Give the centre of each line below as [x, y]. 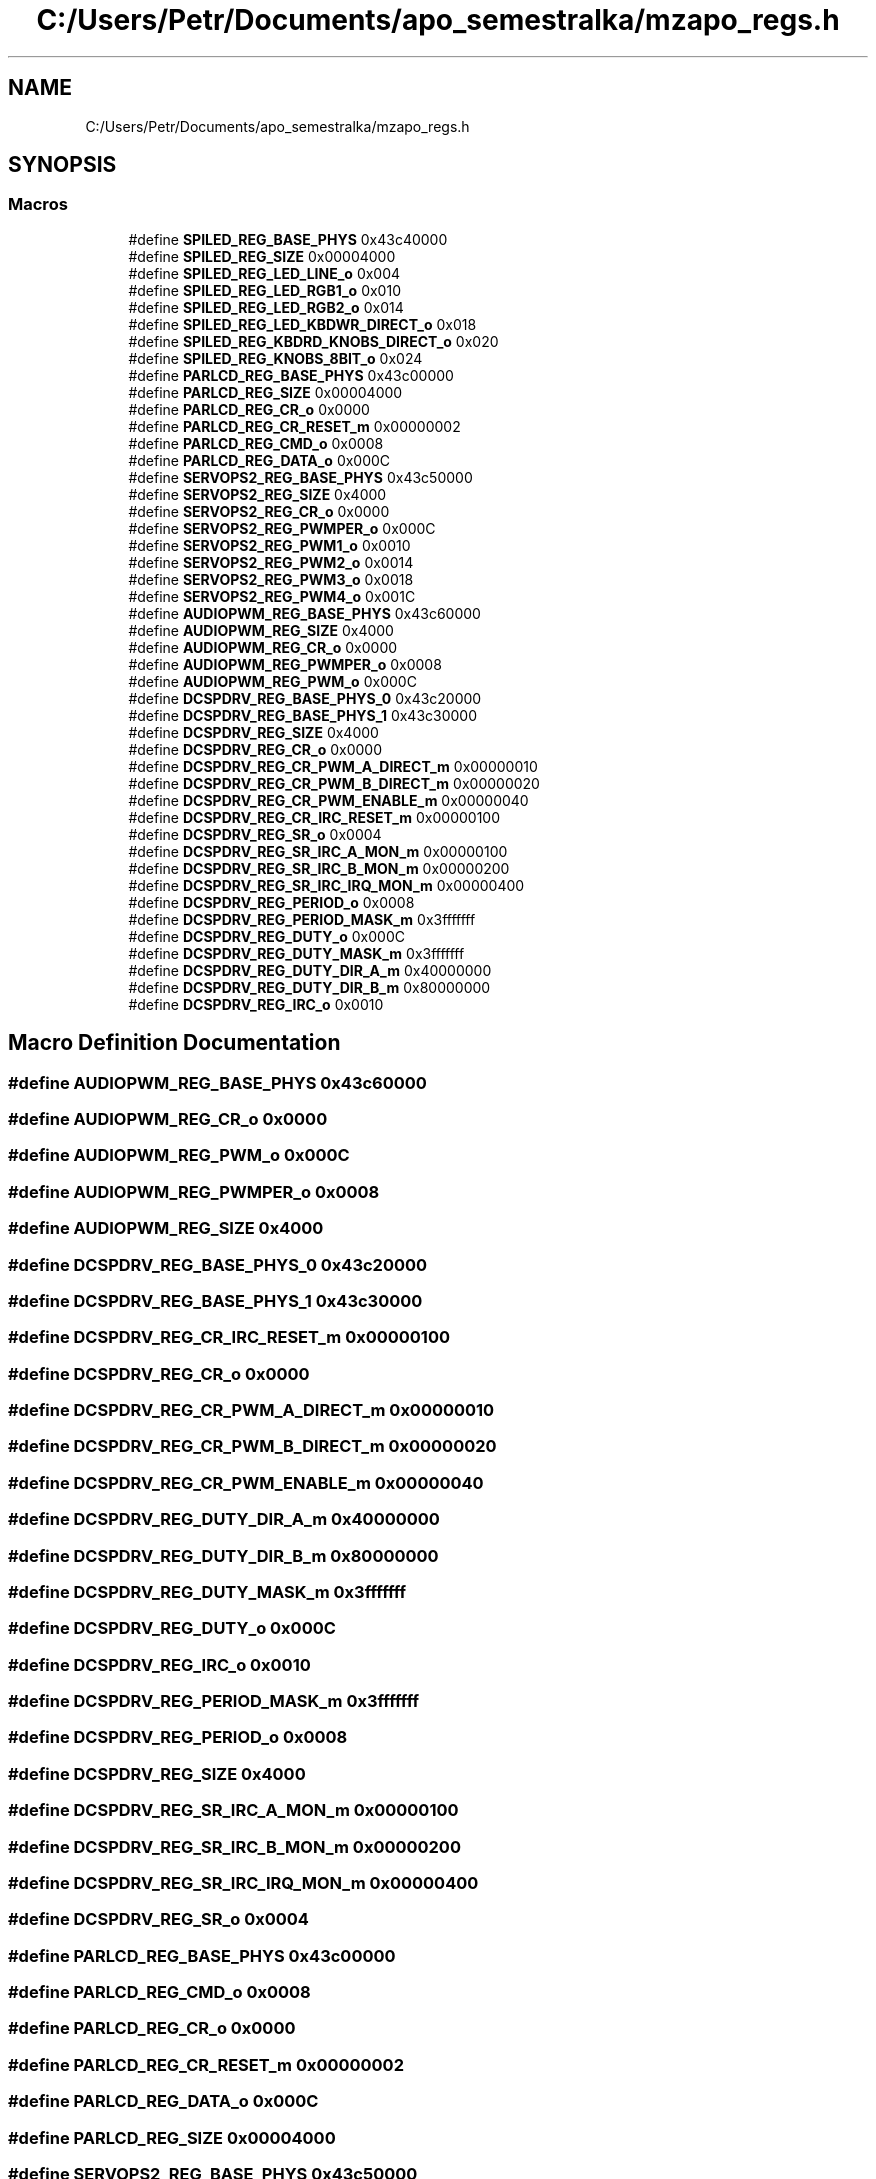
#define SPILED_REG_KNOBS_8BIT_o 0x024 [275, 358]
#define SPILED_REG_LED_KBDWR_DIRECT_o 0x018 [302, 324]
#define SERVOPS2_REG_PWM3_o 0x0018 [271, 579]
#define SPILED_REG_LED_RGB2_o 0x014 [266, 307]
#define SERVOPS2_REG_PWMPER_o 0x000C [282, 528]
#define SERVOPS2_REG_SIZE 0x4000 [257, 494]
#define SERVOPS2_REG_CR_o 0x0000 [259, 511]
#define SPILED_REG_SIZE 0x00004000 [262, 256]
